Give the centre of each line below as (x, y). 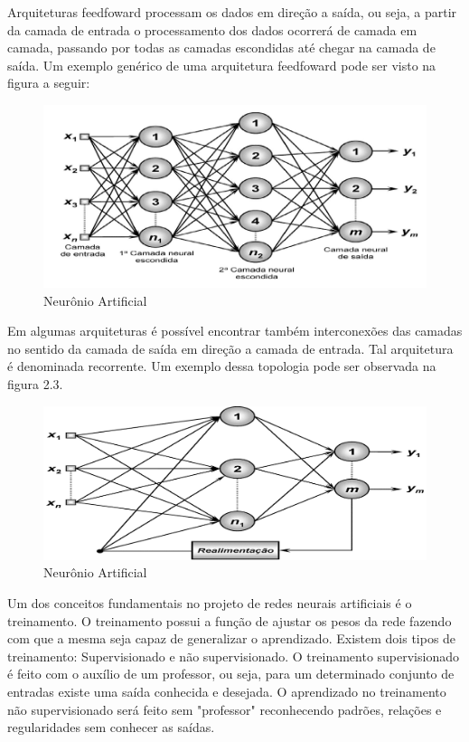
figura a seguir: (49, 83)
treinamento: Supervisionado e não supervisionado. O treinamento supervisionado (233, 656)
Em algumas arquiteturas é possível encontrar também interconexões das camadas (235, 331)
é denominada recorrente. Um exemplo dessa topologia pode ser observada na (222, 366)
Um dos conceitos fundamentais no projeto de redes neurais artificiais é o (210, 602)
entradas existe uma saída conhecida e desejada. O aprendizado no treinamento (227, 691)
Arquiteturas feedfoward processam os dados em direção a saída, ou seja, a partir (232, 12)
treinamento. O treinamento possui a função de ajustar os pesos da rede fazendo (230, 620)
